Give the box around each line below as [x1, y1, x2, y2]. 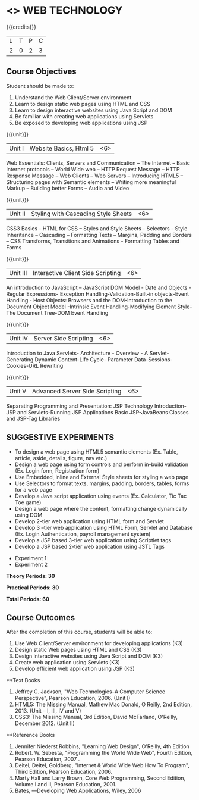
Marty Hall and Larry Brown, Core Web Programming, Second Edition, [14, 774, 186, 782]
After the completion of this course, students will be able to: [6, 629, 153, 636]
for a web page [14, 486, 52, 493]
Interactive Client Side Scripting [32, 268, 121, 277]
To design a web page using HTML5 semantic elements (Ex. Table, [14, 448, 178, 455]
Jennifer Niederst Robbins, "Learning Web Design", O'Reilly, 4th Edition [14, 743, 190, 750]
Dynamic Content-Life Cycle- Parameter [34, 355, 134, 363]
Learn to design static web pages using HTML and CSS [14, 100, 150, 107]
